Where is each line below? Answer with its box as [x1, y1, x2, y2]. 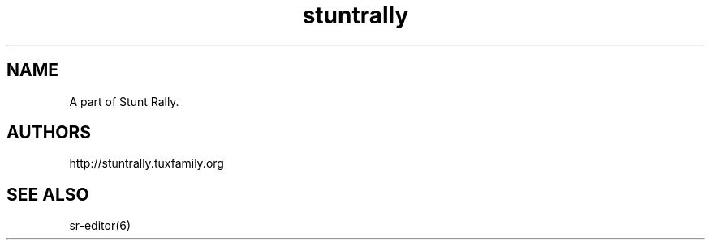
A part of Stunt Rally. [69, 94, 179, 108]
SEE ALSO [6, 184, 89, 205]
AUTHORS [6, 122, 92, 143]
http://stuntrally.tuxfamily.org [69, 156, 224, 171]
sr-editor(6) [69, 218, 131, 233]
